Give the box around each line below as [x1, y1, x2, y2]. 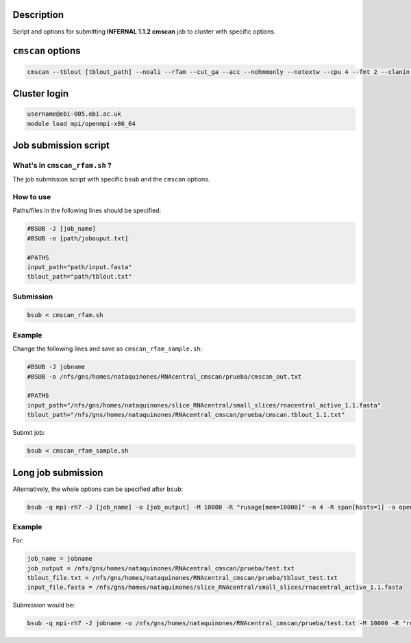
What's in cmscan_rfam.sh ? [12, 160, 112, 170]
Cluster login [12, 88, 69, 99]
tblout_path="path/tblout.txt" [27, 273, 133, 281]
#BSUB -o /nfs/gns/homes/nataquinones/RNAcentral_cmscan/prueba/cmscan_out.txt [27, 373, 302, 380]
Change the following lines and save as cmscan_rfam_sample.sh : [12, 344, 203, 353]
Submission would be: [12, 601, 75, 609]
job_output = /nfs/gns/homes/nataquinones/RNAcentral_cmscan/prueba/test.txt [27, 564, 295, 572]
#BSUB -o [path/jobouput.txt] [27, 234, 129, 242]
